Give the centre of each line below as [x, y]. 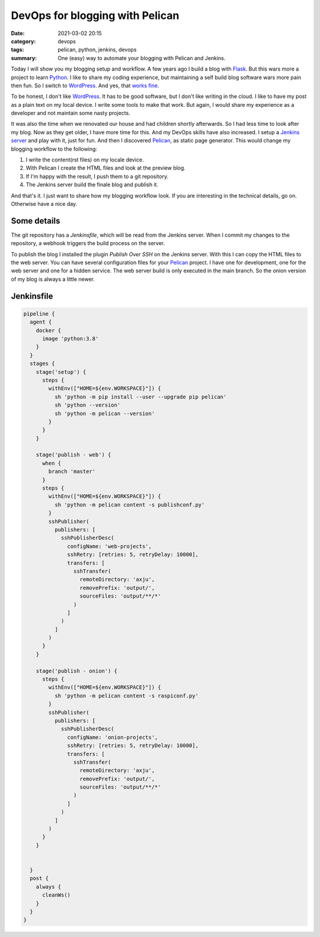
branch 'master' [72, 471]
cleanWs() [57, 895]
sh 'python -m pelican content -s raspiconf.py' [126, 695]
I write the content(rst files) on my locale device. [85, 160]
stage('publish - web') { [73, 455]
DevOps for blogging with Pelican [95, 15]
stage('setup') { [61, 372]
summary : [24, 58]
